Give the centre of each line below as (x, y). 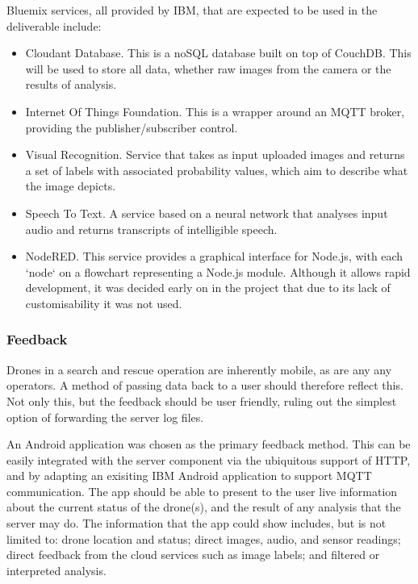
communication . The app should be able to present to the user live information (202, 491)
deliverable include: (54, 25)
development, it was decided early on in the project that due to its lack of (208, 288)
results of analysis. (71, 84)
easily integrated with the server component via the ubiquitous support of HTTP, (209, 459)
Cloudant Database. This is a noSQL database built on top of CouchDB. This (218, 53)
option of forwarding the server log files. (105, 417)
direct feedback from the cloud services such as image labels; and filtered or (193, 555)
